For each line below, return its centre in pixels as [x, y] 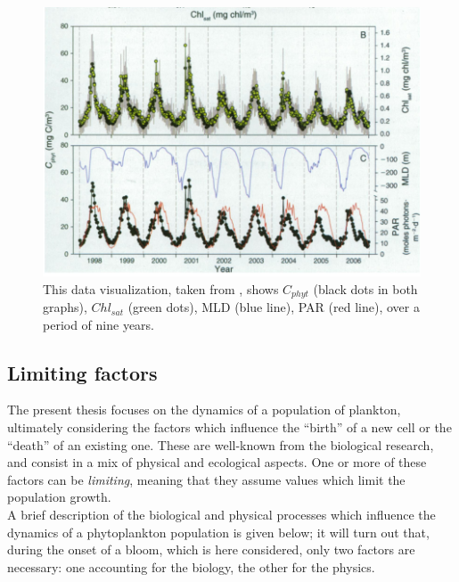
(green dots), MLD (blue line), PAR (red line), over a [274, 307]
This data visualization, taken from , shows [161, 288]
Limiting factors [82, 372]
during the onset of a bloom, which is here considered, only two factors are [211, 549]
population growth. [59, 497]
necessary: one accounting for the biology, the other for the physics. [191, 566]
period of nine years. [99, 324]
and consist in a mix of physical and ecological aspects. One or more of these [217, 462]
